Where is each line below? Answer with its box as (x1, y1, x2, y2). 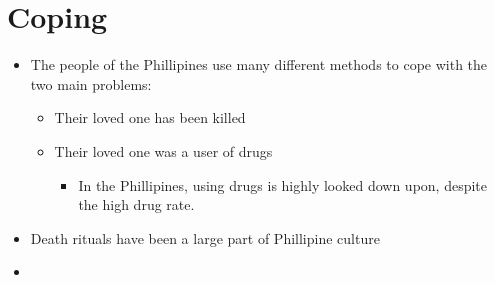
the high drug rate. (78, 194, 195, 215)
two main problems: (30, 73, 152, 94)
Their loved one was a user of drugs (54, 140, 273, 161)
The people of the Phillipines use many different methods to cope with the (30, 54, 488, 75)
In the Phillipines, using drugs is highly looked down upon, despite (78, 174, 488, 195)
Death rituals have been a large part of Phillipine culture (30, 227, 380, 248)
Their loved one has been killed (54, 107, 246, 128)
